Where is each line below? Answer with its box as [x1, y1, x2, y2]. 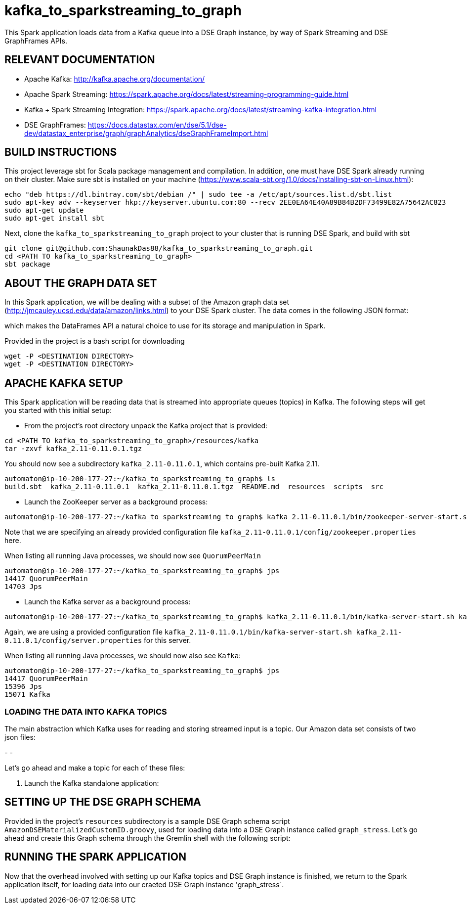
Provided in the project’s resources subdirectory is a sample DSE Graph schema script [4, 817, 290, 825]
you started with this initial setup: [4, 406, 112, 415]
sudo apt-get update [4, 206, 84, 215]
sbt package [4, 260, 50, 269]
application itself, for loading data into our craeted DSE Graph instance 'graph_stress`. [4, 880, 284, 889]
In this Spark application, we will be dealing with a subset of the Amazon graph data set [4, 298, 290, 307]
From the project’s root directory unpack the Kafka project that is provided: [24, 421, 268, 430]
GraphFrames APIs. [4, 36, 67, 45]
